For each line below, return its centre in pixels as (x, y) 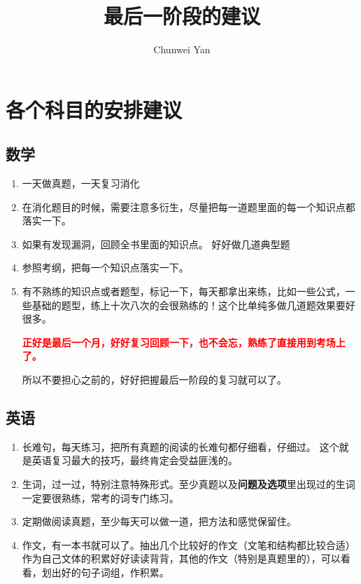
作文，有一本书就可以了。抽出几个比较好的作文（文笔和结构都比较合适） (189, 544)
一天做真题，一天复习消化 (81, 183)
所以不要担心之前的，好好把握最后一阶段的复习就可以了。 (154, 380)
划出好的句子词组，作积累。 (105, 572)
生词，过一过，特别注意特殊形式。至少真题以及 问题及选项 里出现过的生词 (189, 484)
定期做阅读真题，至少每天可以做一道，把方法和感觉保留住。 (159, 521)
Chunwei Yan (182, 49)
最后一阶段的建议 (182, 16)
